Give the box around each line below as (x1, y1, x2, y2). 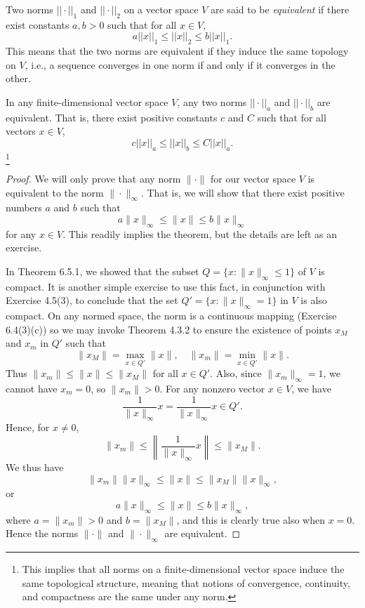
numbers (6, 200, 42, 215)
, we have (291, 381, 331, 396)
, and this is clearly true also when (176, 512, 325, 527)
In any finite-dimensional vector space (6, 94, 168, 109)
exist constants (6, 17, 69, 32)
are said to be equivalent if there (211, 2, 350, 16)
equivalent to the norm (6, 185, 104, 199)
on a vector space (124, 2, 199, 16)
